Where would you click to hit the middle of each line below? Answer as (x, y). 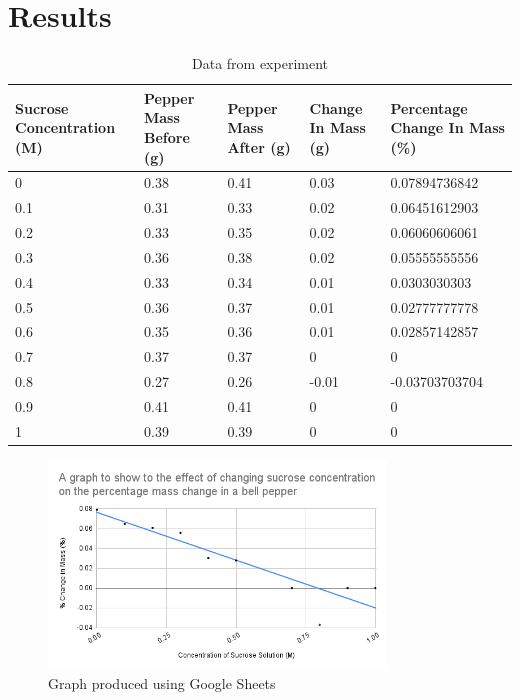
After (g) (259, 146)
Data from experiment (260, 63)
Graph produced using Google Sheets (162, 683)
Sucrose (42, 107)
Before (167, 136)
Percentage (429, 107)
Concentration (65, 127)
